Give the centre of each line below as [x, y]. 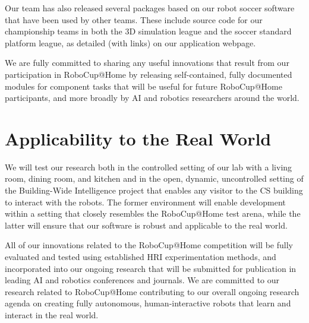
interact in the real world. [52, 315]
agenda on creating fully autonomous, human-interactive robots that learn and [148, 303]
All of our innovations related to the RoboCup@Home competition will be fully [149, 245]
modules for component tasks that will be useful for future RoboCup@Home [144, 86]
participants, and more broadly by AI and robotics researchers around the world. [152, 98]
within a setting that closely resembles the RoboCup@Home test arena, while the [153, 213]
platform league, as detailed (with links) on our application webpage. [130, 42]
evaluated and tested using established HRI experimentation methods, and [141, 257]
